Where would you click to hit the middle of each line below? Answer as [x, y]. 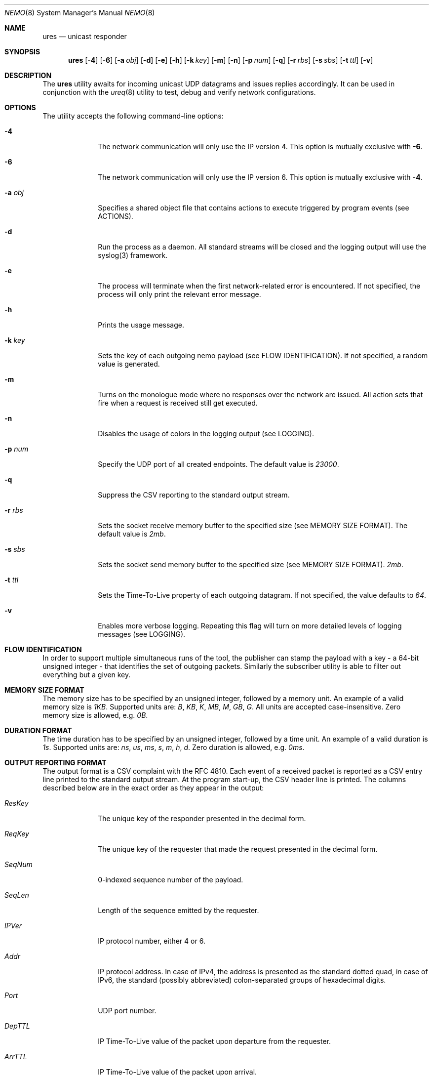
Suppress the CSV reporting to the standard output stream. [194, 495]
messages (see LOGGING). [142, 634]
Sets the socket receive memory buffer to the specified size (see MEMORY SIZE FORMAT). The [253, 525]
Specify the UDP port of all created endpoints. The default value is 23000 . [218, 464]
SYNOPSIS [22, 52]
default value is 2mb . [132, 534]
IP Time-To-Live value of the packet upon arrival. [177, 1072]
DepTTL [17, 1026]
